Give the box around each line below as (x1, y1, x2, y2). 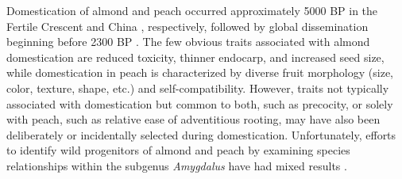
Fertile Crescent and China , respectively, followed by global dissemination (6, 17, 369, 34)
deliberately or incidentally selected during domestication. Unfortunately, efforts (6, 126, 396, 143)
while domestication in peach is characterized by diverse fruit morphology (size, (6, 64, 393, 81)
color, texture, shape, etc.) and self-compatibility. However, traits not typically (6, 79, 389, 96)
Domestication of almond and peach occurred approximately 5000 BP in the (6, 2, 378, 18)
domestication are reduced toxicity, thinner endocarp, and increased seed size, (6, 48, 385, 65)
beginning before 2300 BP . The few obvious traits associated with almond (6, 33, 370, 50)
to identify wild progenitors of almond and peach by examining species (6, 142, 350, 158)
